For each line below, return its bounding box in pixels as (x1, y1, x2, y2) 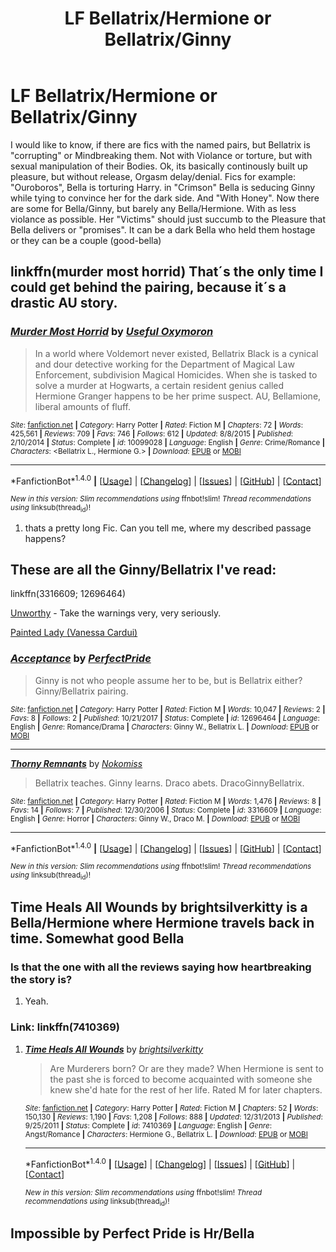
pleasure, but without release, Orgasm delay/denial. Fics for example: (10, 170, 296, 182)
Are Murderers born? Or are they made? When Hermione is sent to (49, 1062, 324, 1074)
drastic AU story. (10, 295, 118, 312)
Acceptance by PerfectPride (10, 652, 152, 666)
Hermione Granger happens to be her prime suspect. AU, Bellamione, (34, 390, 322, 402)
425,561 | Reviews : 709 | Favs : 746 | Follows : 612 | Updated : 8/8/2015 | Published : (10, 428, 294, 439)
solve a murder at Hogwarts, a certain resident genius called (34, 379, 285, 391)
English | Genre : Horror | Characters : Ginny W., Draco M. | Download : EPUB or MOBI (10, 813, 301, 824)
